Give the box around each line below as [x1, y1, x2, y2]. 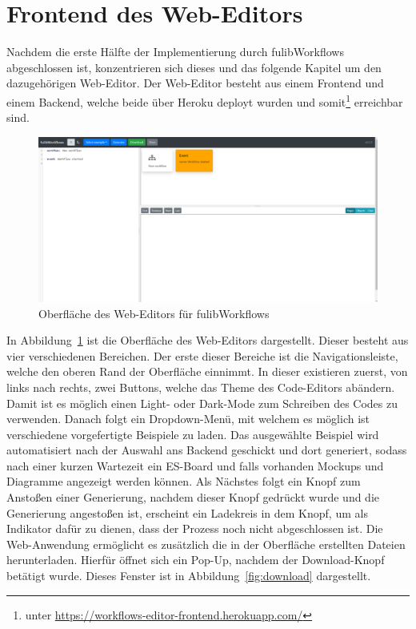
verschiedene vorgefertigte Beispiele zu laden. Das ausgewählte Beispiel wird [6, 425, 379, 442]
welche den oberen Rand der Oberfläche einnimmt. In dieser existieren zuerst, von [6, 363, 408, 380]
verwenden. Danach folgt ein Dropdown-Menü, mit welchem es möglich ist [6, 410, 370, 427]
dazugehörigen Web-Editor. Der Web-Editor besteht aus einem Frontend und [6, 75, 384, 91]
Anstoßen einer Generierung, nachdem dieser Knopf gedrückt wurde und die [6, 489, 380, 506]
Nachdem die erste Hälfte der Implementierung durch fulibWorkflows [6, 43, 344, 60]
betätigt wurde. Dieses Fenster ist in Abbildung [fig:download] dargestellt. [6, 567, 371, 584]
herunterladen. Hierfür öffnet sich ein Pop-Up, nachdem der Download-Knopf [6, 551, 385, 568]
